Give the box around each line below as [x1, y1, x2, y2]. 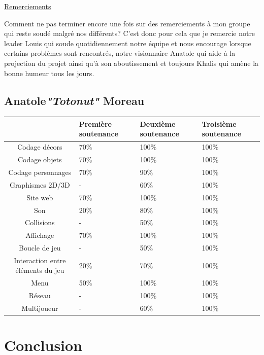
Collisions [25, 217, 55, 228]
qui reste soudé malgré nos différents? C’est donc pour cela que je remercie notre [4, 28, 255, 39]
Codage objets [17, 154, 62, 165]
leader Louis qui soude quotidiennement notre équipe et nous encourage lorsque [4, 38, 251, 48]
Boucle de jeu [19, 242, 61, 253]
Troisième [202, 118, 237, 129]
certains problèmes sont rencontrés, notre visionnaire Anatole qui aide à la [4, 48, 236, 58]
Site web [26, 192, 53, 202]
